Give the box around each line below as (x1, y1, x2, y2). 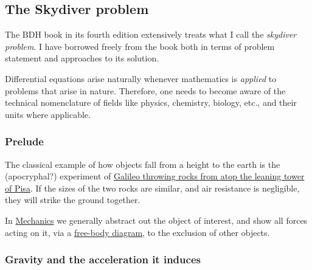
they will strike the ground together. (5, 193, 140, 206)
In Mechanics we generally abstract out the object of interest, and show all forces (5, 213, 308, 226)
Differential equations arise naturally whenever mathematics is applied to (5, 72, 277, 85)
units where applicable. (5, 108, 91, 120)
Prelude (5, 134, 44, 149)
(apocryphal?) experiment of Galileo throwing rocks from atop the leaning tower (5, 170, 305, 182)
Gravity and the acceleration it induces (5, 252, 201, 267)
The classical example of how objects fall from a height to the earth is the (5, 157, 280, 170)
